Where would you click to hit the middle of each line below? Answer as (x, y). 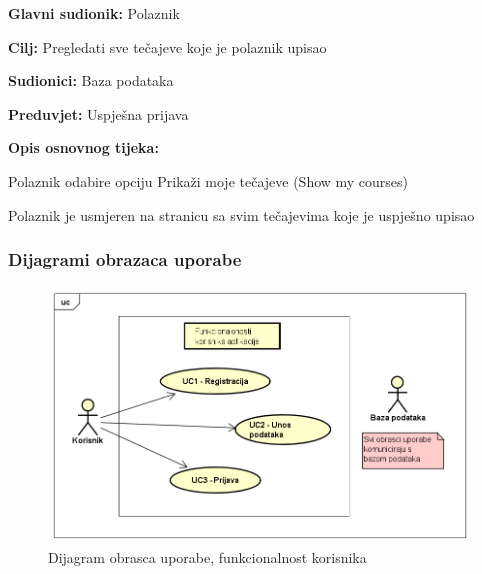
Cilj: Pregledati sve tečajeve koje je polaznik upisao (167, 46)
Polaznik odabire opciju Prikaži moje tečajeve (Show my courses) (208, 180)
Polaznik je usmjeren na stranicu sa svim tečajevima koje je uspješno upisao (241, 214)
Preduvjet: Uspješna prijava (98, 113)
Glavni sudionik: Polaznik (94, 13)
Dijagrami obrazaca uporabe (125, 259)
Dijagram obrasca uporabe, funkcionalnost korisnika (207, 557)
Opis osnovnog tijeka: (83, 147)
